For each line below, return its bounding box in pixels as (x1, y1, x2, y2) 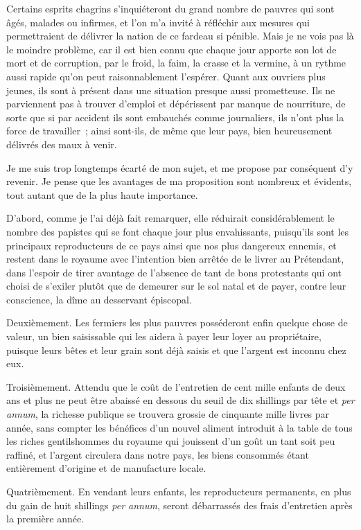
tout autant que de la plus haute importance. (6, 187, 198, 202)
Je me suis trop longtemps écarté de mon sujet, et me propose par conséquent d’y (6, 160, 353, 175)
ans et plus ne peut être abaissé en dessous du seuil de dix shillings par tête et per (6, 393, 355, 407)
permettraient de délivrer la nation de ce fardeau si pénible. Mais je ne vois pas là (6, 28, 354, 43)
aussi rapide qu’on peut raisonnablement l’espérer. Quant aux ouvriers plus (6, 69, 326, 83)
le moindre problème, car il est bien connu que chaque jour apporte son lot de (6, 42, 337, 56)
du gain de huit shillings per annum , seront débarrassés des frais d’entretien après (6, 497, 353, 512)
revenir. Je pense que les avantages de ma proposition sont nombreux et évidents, (6, 174, 352, 188)
